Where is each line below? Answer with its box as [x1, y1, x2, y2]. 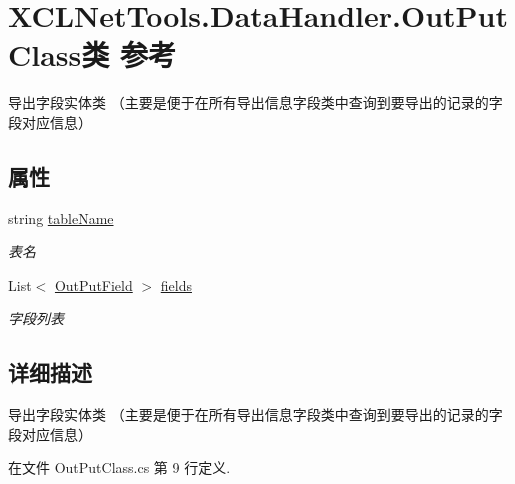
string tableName [8, 207, 114, 228]
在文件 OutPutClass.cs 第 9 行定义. [8, 457, 231, 478]
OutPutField [54, 274, 133, 295]
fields [160, 274, 192, 295]
